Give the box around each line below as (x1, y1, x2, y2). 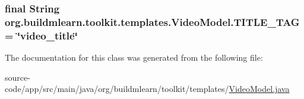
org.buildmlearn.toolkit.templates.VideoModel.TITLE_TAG (5, 14, 300, 29)
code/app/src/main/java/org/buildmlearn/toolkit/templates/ (5, 82, 229, 95)
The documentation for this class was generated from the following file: (5, 51, 263, 64)
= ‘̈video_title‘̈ (5, 28, 78, 42)
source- (5, 71, 30, 83)
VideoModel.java (229, 82, 290, 95)
